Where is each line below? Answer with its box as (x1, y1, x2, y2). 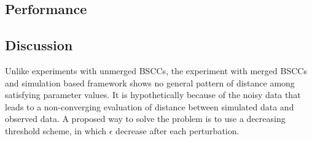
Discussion (5, 36, 73, 55)
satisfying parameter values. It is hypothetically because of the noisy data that (5, 88, 301, 101)
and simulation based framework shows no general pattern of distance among (5, 76, 295, 89)
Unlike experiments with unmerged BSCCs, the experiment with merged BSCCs (5, 64, 307, 77)
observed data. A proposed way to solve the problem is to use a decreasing (5, 112, 286, 125)
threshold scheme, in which (5, 124, 107, 137)
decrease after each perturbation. (115, 124, 240, 137)
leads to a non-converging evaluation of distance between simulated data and (5, 100, 294, 113)
